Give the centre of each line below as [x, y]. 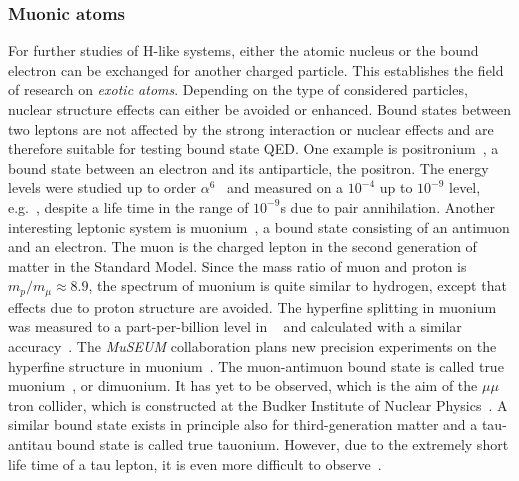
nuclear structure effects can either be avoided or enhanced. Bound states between [260, 109]
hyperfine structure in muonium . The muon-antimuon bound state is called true [256, 365]
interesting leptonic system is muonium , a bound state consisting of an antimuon [259, 226]
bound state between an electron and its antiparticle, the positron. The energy [248, 167]
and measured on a [285, 187]
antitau [30, 443]
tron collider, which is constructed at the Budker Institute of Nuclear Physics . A [258, 404]
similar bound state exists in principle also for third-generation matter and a [243, 424]
